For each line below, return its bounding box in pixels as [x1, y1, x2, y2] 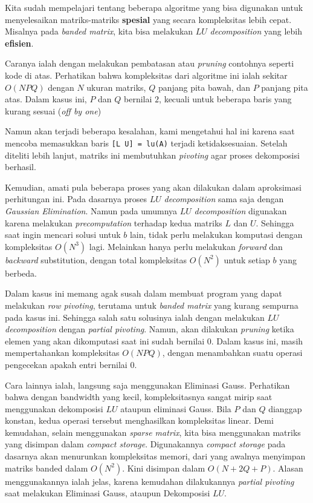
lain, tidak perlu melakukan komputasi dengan [129, 228, 303, 241]
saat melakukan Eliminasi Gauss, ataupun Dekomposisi [5, 487, 210, 499]
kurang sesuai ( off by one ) [5, 104, 102, 117]
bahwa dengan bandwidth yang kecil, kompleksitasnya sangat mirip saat [5, 390, 273, 403]
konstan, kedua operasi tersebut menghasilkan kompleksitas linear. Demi [5, 414, 274, 427]
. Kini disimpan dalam [122, 461, 205, 474]
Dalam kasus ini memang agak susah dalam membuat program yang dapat [5, 287, 282, 300]
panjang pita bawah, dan [158, 81, 250, 93]
